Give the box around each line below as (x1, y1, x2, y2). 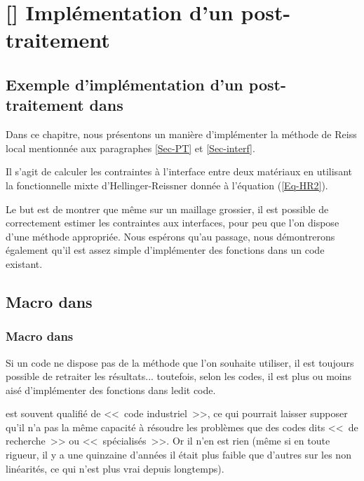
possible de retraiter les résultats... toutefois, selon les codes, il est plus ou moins (6, 369, 351, 384)
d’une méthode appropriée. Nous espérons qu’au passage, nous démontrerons (6, 229, 335, 243)
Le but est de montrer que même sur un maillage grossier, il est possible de (6, 201, 329, 216)
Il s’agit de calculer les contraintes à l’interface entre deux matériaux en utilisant (6, 164, 352, 179)
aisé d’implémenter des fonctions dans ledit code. (6, 382, 216, 397)
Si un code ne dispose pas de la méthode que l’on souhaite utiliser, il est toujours (6, 355, 354, 370)
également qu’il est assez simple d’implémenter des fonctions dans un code (6, 243, 325, 257)
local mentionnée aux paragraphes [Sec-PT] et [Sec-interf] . (6, 140, 255, 155)
